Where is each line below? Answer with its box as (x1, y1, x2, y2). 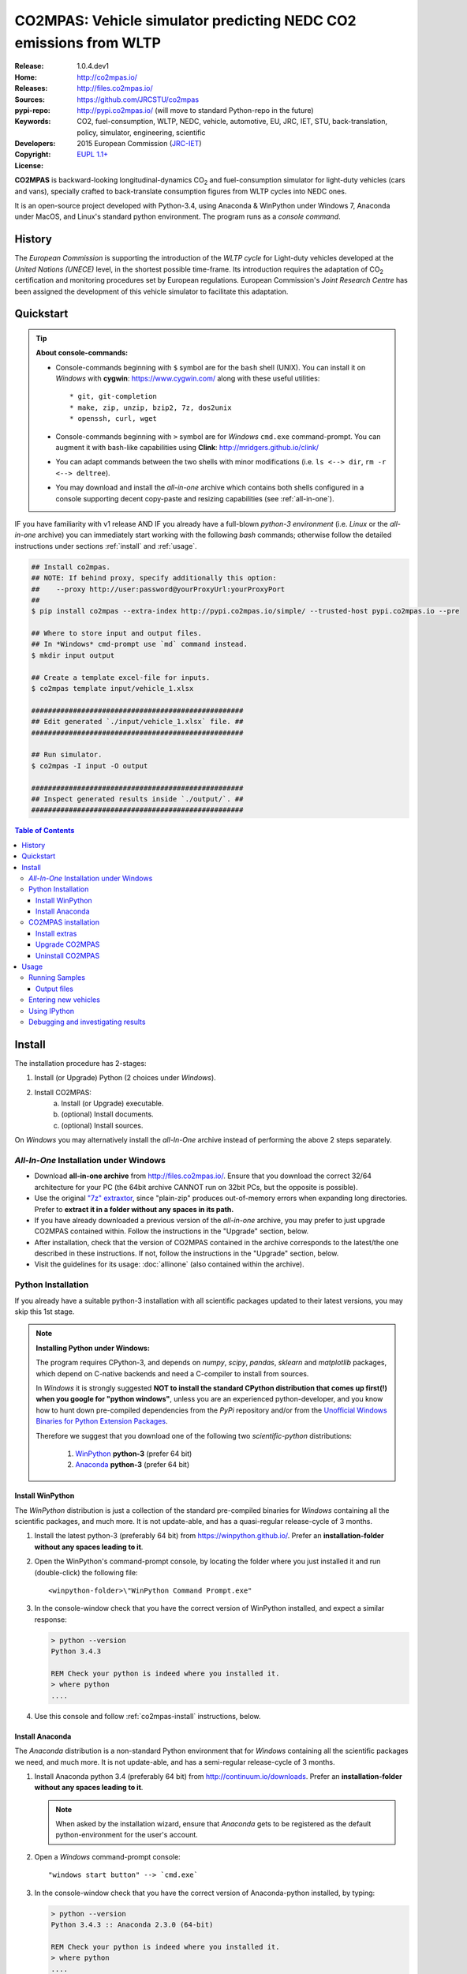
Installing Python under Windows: (35, 1343, 150, 1353)
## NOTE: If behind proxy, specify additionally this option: (31, 573, 277, 583)
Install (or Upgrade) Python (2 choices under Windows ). (34, 1073, 216, 1083)
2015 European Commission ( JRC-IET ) (77, 139, 202, 148)
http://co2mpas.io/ (77, 72, 138, 82)
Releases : (14, 84, 48, 93)
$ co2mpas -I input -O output (31, 761, 148, 770)
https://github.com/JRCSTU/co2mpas (77, 95, 200, 104)
